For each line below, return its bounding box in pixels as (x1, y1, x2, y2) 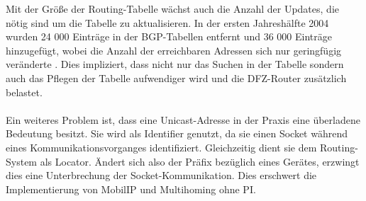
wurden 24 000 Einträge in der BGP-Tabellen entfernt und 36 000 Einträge (6, 29, 332, 44)
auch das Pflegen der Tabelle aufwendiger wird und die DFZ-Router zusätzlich (6, 70, 347, 85)
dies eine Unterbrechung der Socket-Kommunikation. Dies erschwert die (6, 168, 317, 183)
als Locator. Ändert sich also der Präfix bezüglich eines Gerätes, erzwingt (40, 154, 360, 168)
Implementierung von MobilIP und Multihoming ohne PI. (6, 181, 256, 196)
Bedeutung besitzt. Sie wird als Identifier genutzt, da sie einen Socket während (6, 126, 348, 141)
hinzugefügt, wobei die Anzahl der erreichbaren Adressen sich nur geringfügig (6, 42, 342, 57)
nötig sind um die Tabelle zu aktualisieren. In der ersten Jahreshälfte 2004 (6, 15, 329, 30)
